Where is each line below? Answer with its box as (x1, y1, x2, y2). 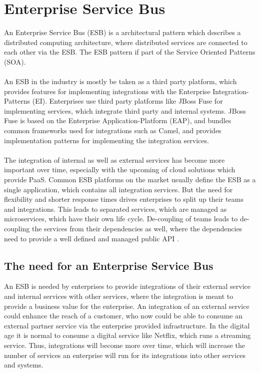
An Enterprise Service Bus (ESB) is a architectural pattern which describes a (4, 27, 241, 38)
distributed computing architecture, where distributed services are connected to (4, 37, 247, 47)
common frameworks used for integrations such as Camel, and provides (4, 125, 221, 136)
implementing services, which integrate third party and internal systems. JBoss (4, 105, 246, 116)
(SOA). (4, 56, 26, 67)
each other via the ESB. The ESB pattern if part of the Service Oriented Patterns (4, 47, 255, 57)
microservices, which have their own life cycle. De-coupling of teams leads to (4, 213, 238, 224)
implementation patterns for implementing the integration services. (4, 135, 209, 145)
